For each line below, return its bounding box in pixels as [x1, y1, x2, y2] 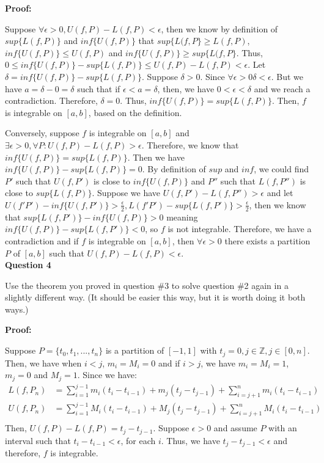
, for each [120, 434, 156, 447]
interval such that [5, 434, 71, 447]
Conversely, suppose [5, 126, 79, 139]
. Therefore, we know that [141, 138, 239, 151]
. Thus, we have [161, 434, 220, 447]
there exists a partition [224, 234, 311, 247]
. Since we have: [77, 368, 137, 381]
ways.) [5, 302, 29, 315]
